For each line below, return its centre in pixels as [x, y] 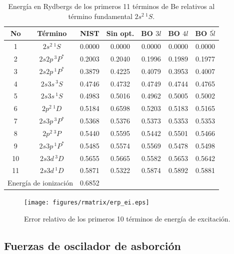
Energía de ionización [40, 183]
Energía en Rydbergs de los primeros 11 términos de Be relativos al [111, 6]
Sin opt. [120, 33]
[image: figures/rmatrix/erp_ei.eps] [87, 203]
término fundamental [100, 16]
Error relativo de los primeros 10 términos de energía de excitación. [127, 219]
